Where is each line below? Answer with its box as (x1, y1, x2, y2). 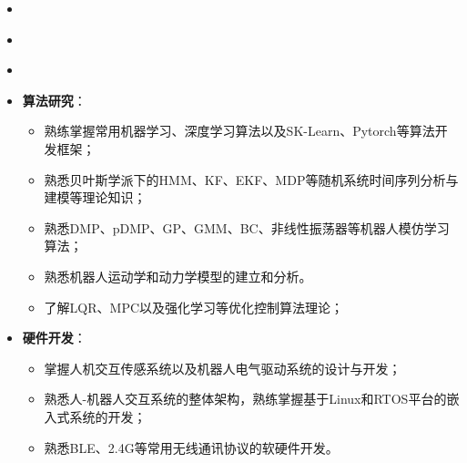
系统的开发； (69, 406, 147, 426)
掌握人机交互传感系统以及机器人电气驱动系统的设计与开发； (44, 358, 401, 377)
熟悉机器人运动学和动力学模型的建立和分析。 (44, 266, 312, 285)
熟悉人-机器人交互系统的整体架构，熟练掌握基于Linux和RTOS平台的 (44, 389, 447, 408)
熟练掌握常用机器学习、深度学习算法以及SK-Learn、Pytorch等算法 (44, 121, 435, 140)
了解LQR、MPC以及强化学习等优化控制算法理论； (44, 297, 344, 316)
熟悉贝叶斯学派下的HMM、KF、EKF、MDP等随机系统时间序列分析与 (44, 170, 459, 189)
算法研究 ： (22, 90, 86, 109)
